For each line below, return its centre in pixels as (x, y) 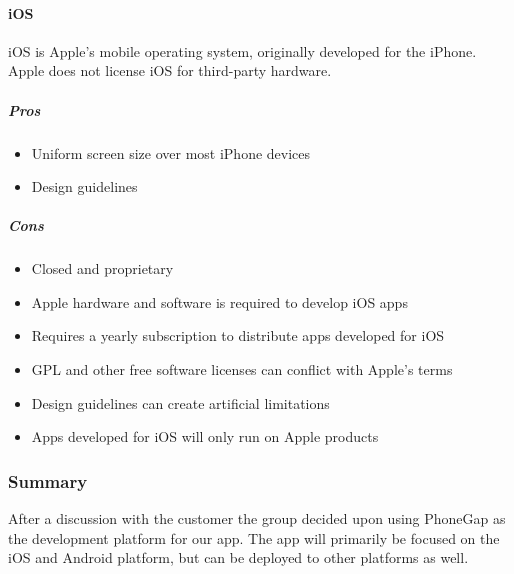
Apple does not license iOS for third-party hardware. (170, 70)
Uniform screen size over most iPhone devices (171, 152)
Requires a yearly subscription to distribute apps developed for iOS (238, 335)
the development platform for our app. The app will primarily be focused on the (254, 537)
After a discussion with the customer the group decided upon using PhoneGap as (257, 518)
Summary (48, 480)
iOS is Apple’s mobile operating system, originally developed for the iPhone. (242, 50)
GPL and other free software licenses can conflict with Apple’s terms (242, 369)
